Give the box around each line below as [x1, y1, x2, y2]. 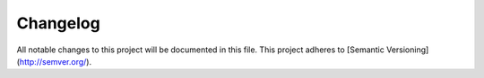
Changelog [16, 13, 100, 33]
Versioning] [385, 44, 429, 55]
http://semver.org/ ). [19, 56, 92, 66]
